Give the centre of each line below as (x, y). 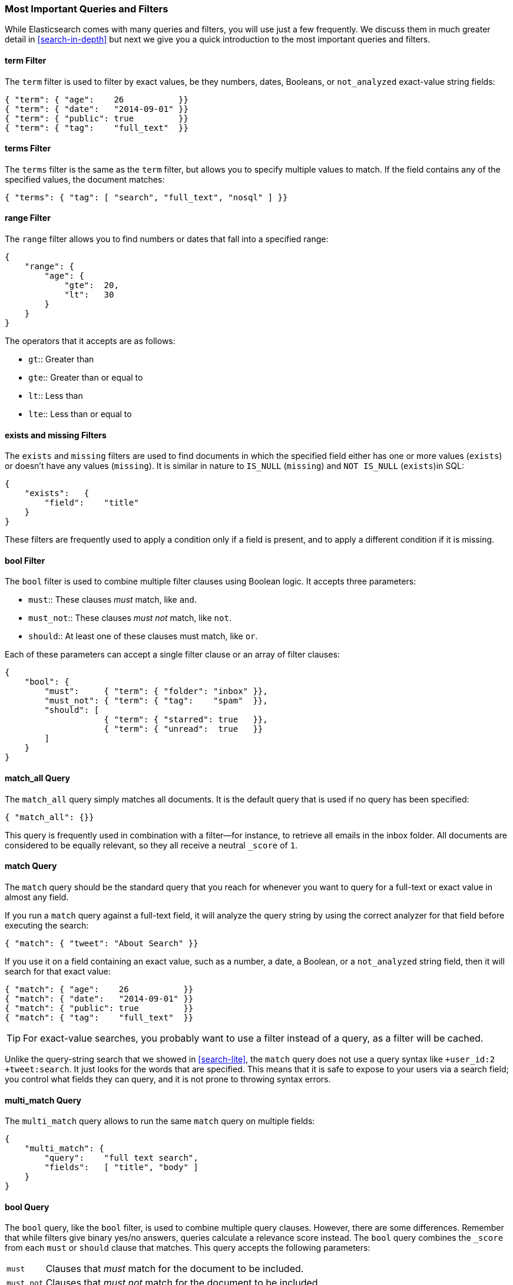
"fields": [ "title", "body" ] (121, 1167)
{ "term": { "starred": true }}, (186, 720)
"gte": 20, (92, 285)
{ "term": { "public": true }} (97, 118)
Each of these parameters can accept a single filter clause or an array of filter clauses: (172, 655)
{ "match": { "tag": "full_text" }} (99, 1017)
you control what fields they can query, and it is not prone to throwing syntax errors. (168, 1079)
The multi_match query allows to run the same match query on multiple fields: (160, 1121)
